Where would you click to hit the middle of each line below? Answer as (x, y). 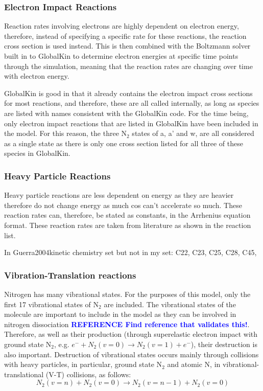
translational (24, 374)
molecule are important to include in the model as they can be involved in (120, 314)
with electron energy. (37, 76)
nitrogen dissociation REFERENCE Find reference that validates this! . (127, 324)
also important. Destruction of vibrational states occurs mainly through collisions (131, 354)
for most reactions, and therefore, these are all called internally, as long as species (132, 103)
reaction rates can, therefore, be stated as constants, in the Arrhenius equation (127, 215)
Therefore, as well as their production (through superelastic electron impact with (131, 334)
